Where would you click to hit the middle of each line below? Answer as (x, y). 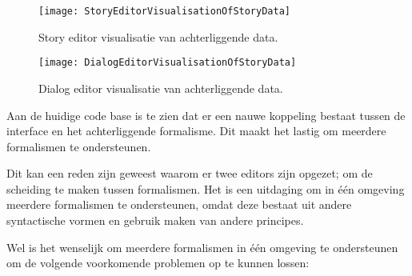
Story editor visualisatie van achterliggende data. (158, 36)
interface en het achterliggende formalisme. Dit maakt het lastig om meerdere (196, 131)
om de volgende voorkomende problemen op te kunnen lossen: (158, 263)
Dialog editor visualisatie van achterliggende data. (161, 88)
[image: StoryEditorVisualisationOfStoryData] (164, 11)
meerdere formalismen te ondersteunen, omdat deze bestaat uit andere (179, 204)
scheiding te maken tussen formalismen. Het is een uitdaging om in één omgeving (206, 188)
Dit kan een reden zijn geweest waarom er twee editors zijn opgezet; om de (190, 173)
